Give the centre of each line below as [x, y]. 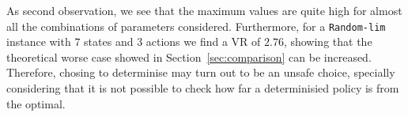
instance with [39, 42]
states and [109, 42]
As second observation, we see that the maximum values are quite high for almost [204, 10]
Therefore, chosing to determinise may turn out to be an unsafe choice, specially [201, 72]
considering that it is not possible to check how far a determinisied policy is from [203, 88]
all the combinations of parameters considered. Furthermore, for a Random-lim [196, 26]
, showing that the [328, 42]
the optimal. [36, 103]
